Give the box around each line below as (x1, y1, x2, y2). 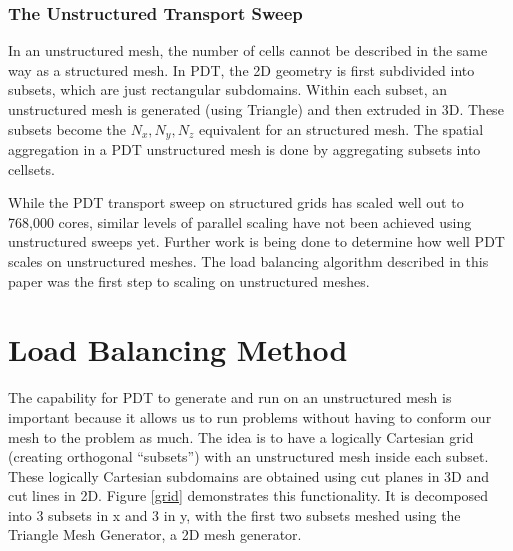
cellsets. (8, 158, 55, 179)
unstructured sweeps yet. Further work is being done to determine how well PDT (8, 231, 505, 252)
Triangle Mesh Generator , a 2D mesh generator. (8, 524, 302, 545)
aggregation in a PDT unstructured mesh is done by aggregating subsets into (8, 139, 481, 160)
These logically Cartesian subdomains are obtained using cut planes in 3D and (8, 465, 490, 486)
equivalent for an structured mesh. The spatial (198, 118, 484, 139)
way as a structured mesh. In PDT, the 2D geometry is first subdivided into (8, 59, 475, 80)
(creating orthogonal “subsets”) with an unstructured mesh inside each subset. (8, 446, 489, 467)
